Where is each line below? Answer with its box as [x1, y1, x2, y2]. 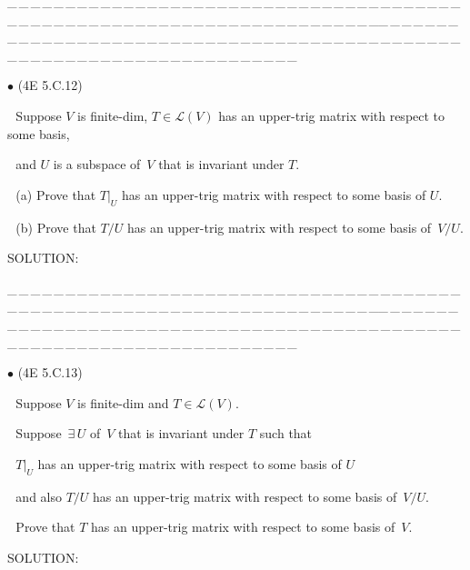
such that [259, 424, 313, 443]
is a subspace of [53, 155, 141, 174]
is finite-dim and [77, 393, 169, 412]
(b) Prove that [15, 217, 96, 236]
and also [15, 486, 62, 505]
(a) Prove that [15, 185, 96, 204]
